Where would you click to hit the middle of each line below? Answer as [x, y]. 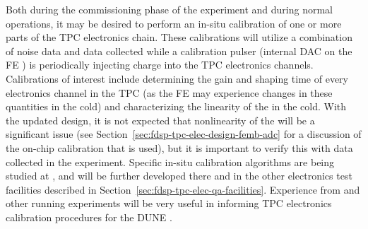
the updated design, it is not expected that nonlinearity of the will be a [160, 120]
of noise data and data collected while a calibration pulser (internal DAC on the [179, 51]
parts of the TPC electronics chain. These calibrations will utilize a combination [179, 37]
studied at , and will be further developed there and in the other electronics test [179, 176]
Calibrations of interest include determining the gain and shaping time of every [177, 78]
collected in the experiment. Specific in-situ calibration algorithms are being [170, 162]
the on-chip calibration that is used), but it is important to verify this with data [179, 147]
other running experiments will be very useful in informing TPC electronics [169, 203]
